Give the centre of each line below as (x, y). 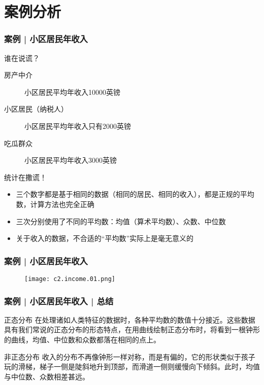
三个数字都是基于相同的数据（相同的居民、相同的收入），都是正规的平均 (135, 194)
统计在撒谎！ (25, 177)
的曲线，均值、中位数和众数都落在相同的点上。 (82, 339)
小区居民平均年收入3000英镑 (71, 160)
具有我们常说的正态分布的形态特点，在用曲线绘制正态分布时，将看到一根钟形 (132, 329)
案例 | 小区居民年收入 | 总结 (59, 301)
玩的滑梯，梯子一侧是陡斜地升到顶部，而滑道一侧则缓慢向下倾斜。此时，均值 (132, 366)
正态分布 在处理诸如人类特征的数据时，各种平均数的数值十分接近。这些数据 (130, 319)
